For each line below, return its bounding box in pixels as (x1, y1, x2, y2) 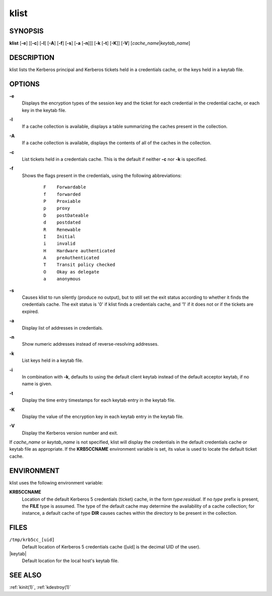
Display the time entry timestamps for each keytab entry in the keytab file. (22, 397, 176, 403)
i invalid (43, 241, 76, 247)
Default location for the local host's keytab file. (22, 558, 119, 564)
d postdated (43, 220, 81, 226)
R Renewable (43, 227, 81, 232)
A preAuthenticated (43, 255, 100, 261)
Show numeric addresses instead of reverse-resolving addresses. (22, 341, 159, 347)
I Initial (43, 234, 76, 239)
